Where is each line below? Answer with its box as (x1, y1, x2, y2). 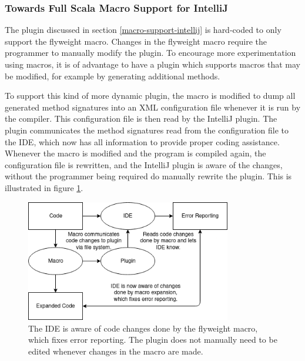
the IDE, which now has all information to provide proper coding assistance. (5, 135, 280, 148)
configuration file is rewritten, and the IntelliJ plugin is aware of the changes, (5, 158, 283, 171)
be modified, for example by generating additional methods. (5, 69, 220, 82)
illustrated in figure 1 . (5, 181, 83, 193)
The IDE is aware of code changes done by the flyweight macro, (28, 322, 258, 334)
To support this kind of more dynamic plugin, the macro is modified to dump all (5, 89, 296, 102)
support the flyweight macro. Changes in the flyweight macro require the (5, 35, 267, 47)
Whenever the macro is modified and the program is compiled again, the (5, 147, 266, 159)
